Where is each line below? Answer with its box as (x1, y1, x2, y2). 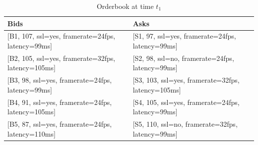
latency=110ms (7, 128, 54, 139)
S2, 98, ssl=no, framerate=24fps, (134, 52, 234, 63)
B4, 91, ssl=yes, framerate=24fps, (9, 97, 112, 107)
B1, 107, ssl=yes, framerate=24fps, (9, 31, 116, 41)
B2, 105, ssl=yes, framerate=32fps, (9, 52, 116, 63)
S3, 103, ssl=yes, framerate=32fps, (134, 75, 240, 85)
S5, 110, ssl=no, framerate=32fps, (134, 119, 238, 129)
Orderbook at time (96, 1, 154, 11)
